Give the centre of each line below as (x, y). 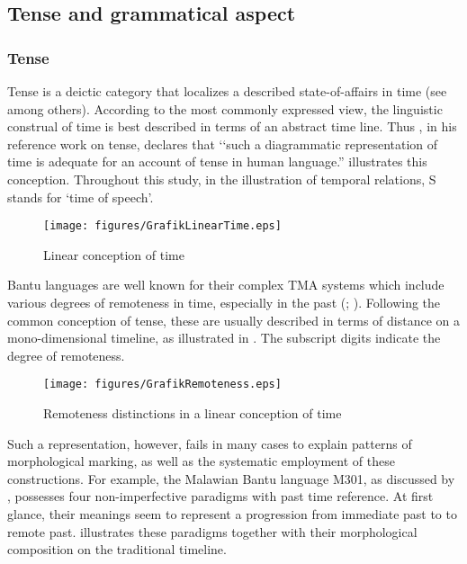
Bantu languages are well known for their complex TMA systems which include (226, 285)
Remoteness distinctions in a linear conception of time (193, 413)
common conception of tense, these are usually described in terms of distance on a (233, 320)
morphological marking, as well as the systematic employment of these (201, 461)
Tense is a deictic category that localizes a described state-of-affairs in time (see (227, 91)
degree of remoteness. (66, 355)
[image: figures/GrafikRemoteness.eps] (162, 385)
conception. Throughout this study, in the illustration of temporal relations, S (222, 179)
